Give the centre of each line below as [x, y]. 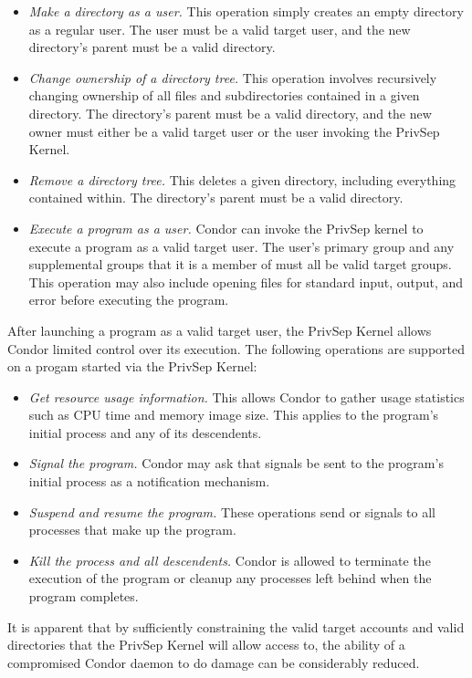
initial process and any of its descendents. [145, 432]
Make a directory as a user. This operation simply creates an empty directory [246, 11]
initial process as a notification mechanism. [149, 481]
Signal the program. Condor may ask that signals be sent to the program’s [236, 463]
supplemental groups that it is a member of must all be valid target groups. [240, 264]
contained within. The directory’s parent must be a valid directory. [216, 198]
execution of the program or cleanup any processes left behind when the [230, 578]
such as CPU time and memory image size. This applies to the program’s [234, 415]
